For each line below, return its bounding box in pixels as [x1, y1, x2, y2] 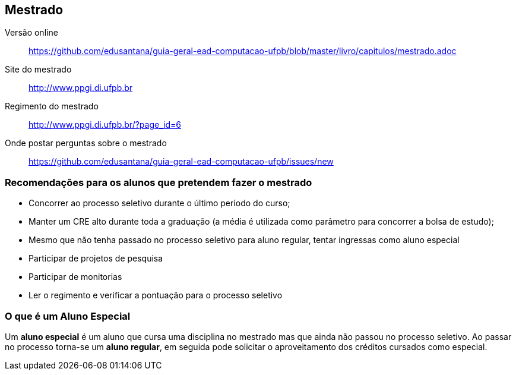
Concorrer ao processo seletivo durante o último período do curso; [29, 198, 290, 209]
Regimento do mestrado [5, 101, 99, 112]
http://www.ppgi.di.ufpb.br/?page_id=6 [29, 119, 181, 130]
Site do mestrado [5, 64, 72, 75]
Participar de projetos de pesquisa [29, 253, 163, 264]
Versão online [5, 27, 58, 38]
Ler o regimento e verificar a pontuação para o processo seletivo [29, 290, 283, 301]
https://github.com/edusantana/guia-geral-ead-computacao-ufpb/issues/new [29, 156, 334, 167]
